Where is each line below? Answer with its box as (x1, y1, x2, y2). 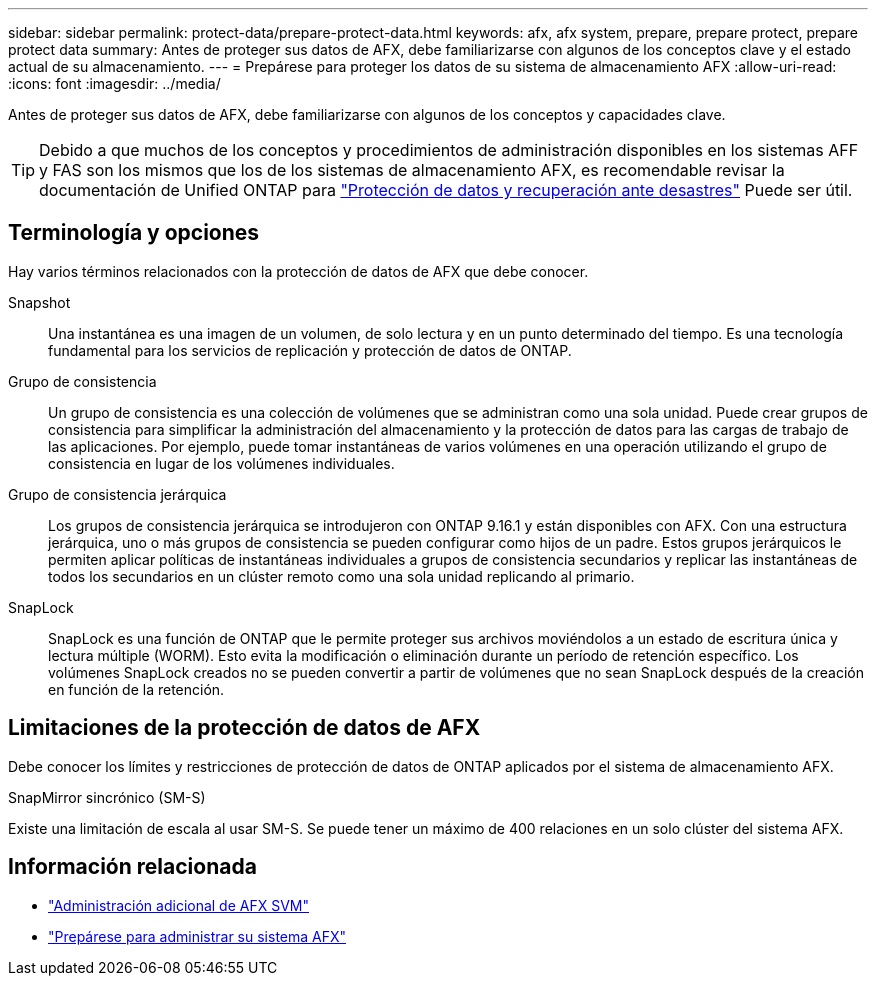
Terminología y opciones (8, 220, 260, 246)
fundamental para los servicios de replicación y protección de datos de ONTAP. (48, 341, 572, 359)
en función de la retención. (48, 680, 225, 698)
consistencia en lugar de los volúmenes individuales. (48, 454, 395, 472)
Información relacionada (8, 854, 257, 880)
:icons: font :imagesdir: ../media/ (8, 75, 221, 92)
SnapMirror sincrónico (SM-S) (8, 788, 206, 806)
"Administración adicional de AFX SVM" (48, 896, 310, 914)
